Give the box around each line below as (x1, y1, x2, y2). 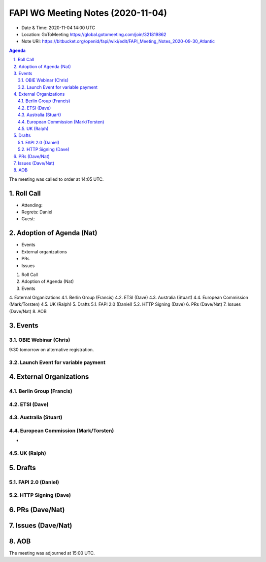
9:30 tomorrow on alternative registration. (9, 347, 94, 353)
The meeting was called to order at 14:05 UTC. (9, 176, 104, 182)
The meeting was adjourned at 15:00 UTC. (9, 550, 95, 556)
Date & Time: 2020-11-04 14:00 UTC (21, 25, 96, 31)
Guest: (21, 216, 35, 222)
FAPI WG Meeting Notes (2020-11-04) (9, 7, 167, 18)
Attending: (21, 202, 43, 208)
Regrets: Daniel (21, 209, 53, 215)
